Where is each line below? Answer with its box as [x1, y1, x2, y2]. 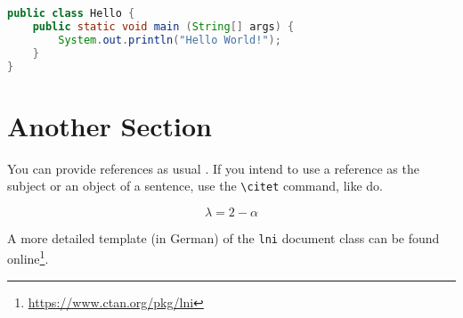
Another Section [7, 107, 212, 143]
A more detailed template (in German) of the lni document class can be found [7, 228, 440, 247]
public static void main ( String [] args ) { [32, 20, 295, 33]
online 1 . [7, 247, 49, 268]
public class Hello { [7, 7, 135, 20]
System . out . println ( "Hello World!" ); [58, 33, 281, 46]
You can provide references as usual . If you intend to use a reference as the [7, 159, 419, 177]
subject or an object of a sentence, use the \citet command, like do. [7, 176, 383, 195]
